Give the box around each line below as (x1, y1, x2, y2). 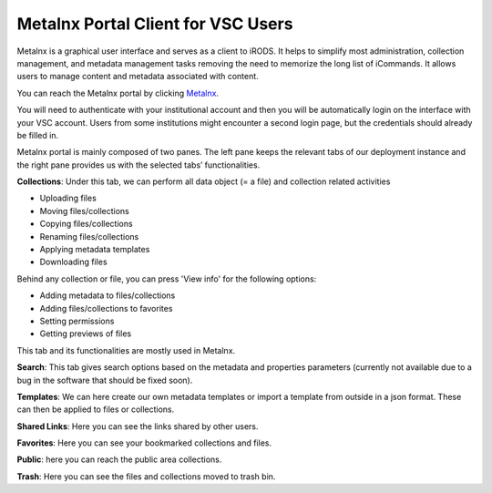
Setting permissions (39, 315, 115, 326)
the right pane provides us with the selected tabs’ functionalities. (16, 159, 261, 170)
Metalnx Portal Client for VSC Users (16, 14, 293, 34)
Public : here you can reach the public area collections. (16, 454, 222, 465)
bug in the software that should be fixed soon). (16, 375, 193, 385)
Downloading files (39, 256, 108, 268)
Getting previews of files (39, 328, 132, 339)
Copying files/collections (39, 219, 133, 230)
